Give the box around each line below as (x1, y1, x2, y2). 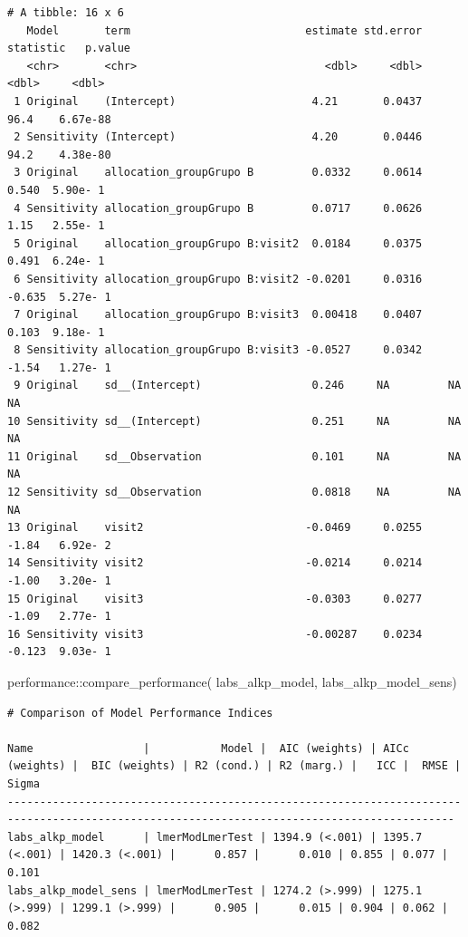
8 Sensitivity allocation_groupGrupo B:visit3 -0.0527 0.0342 (14, 343, 423, 357)
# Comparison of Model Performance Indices (7, 706, 273, 720)
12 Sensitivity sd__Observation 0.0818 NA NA (7, 486, 462, 499)
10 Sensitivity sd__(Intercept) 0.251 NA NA (7, 414, 462, 428)
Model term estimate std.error (26, 24, 423, 37)
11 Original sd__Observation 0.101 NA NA (7, 449, 462, 463)
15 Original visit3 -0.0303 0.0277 (7, 592, 423, 605)
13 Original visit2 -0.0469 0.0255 (7, 521, 423, 535)
